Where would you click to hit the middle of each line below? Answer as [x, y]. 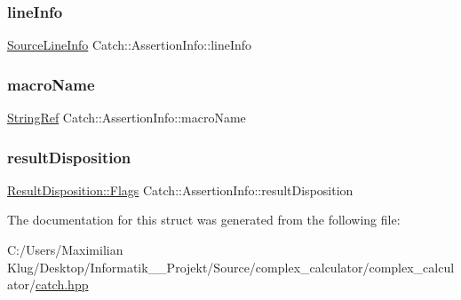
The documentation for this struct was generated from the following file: [204, 220]
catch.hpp [62, 284]
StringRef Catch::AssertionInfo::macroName [127, 118]
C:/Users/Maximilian [65, 250]
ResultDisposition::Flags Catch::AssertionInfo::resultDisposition [180, 189]
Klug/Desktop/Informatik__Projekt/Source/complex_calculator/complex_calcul [231, 267]
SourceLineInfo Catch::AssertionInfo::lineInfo [130, 45]
